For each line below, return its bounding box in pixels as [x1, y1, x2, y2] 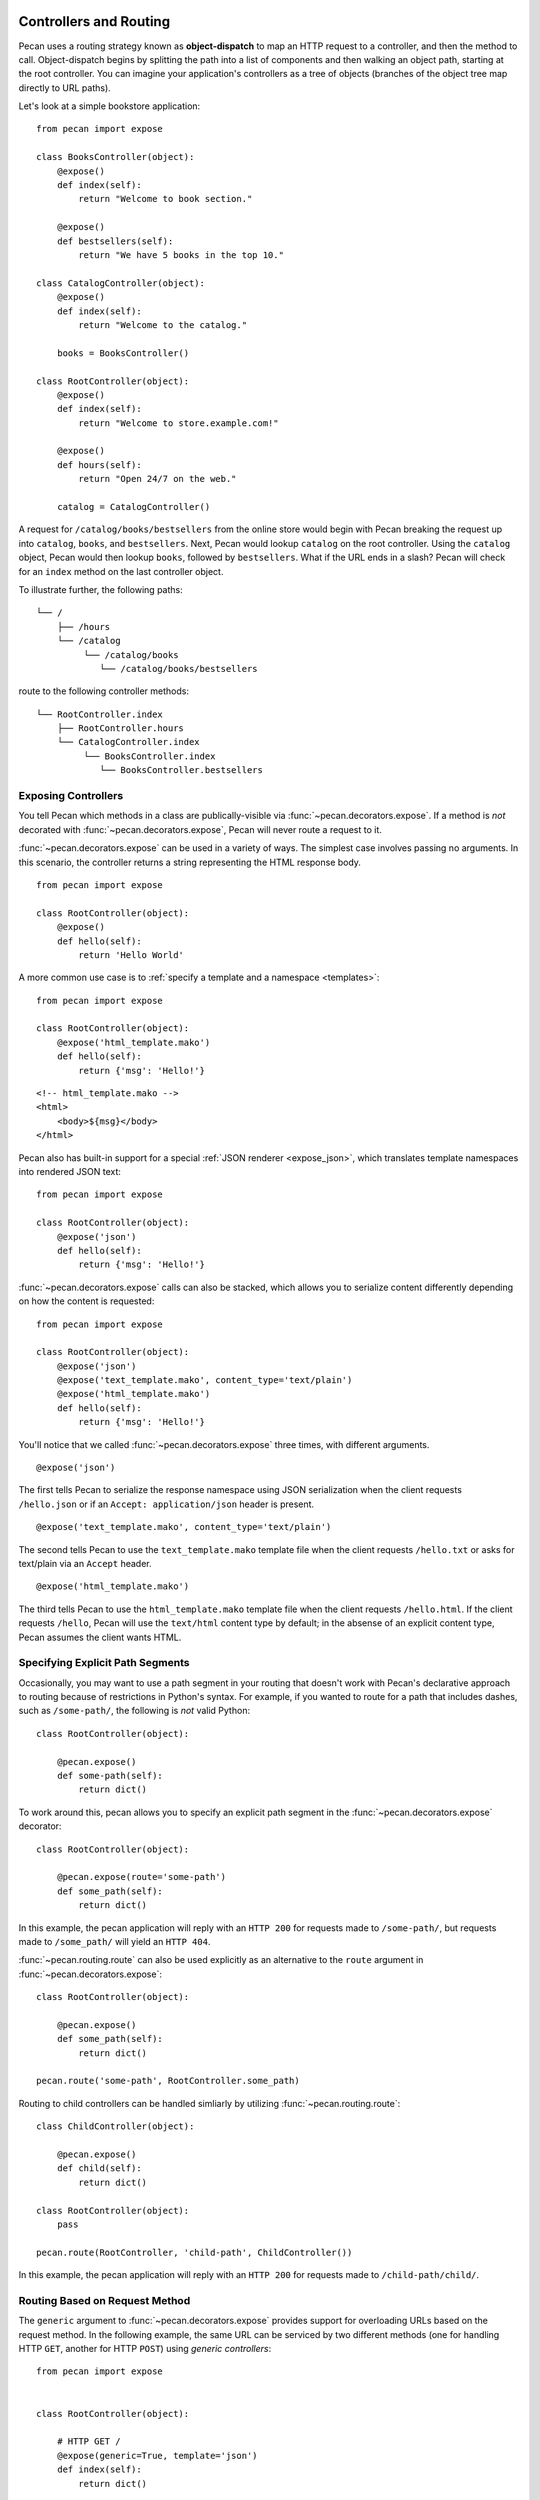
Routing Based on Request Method [18, 2293, 191, 2307]
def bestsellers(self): [56, 235, 174, 247]
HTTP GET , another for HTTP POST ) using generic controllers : [18, 2343, 272, 2355]
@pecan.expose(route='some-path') [56, 1871, 227, 1883]
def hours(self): [56, 459, 142, 470]
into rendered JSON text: [18, 1166, 122, 1177]
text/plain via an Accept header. [18, 1557, 152, 1569]
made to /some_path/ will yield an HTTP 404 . [18, 1935, 211, 1947]
